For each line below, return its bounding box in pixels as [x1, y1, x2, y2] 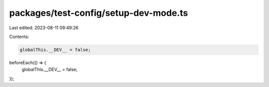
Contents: [9, 34, 29, 40]
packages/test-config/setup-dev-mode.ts [9, 7, 188, 18]
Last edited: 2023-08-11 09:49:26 [9, 25, 79, 31]
